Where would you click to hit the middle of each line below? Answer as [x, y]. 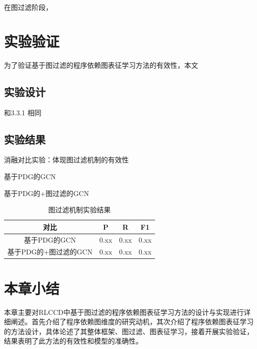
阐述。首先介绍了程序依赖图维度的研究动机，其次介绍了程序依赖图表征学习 [132, 322]
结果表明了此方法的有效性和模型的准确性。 [73, 341]
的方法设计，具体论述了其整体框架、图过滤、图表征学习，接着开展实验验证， [129, 331]
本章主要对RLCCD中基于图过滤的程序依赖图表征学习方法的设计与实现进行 [124, 312]
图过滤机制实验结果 [79, 210]
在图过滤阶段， [28, 7]
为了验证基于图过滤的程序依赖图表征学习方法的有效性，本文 [101, 65]
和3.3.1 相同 [23, 112]
